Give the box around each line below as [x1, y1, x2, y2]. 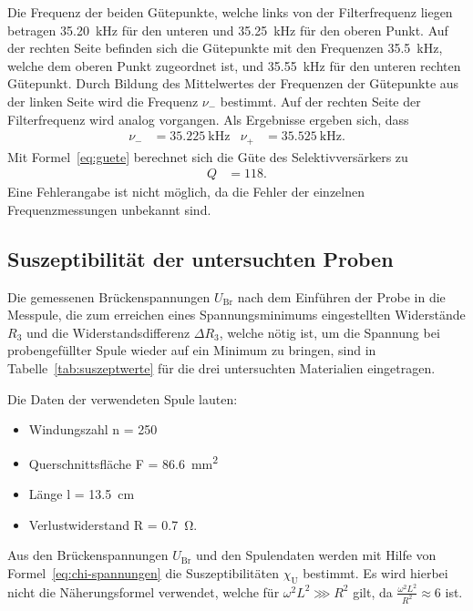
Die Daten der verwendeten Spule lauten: [7, 389, 238, 408]
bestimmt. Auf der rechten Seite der [220, 91, 421, 110]
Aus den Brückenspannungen [7, 545, 169, 565]
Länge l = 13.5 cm [28, 484, 135, 504]
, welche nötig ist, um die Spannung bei [219, 322, 440, 341]
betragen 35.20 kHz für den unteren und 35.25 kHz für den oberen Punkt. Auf [7, 20, 448, 39]
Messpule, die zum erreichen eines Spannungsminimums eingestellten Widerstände [7, 305, 466, 324]
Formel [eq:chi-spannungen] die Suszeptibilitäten [7, 563, 279, 582]
